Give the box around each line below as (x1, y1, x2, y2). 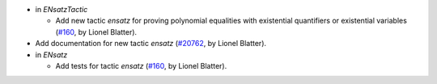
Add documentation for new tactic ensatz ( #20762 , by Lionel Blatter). (35, 39, 267, 48)
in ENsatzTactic (35, 5, 88, 14)
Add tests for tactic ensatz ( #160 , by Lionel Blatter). (55, 61, 227, 70)
